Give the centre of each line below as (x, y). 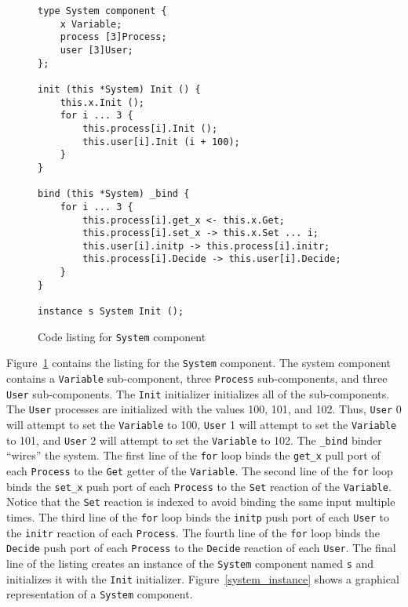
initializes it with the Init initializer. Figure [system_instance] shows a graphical (203, 578)
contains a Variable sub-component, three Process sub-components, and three (197, 378)
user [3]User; (97, 50)
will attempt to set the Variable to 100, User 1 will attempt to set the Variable (202, 425)
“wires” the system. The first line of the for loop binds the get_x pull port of (193, 455)
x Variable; (91, 24)
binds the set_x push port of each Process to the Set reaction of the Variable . (199, 486)
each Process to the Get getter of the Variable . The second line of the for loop (200, 471)
